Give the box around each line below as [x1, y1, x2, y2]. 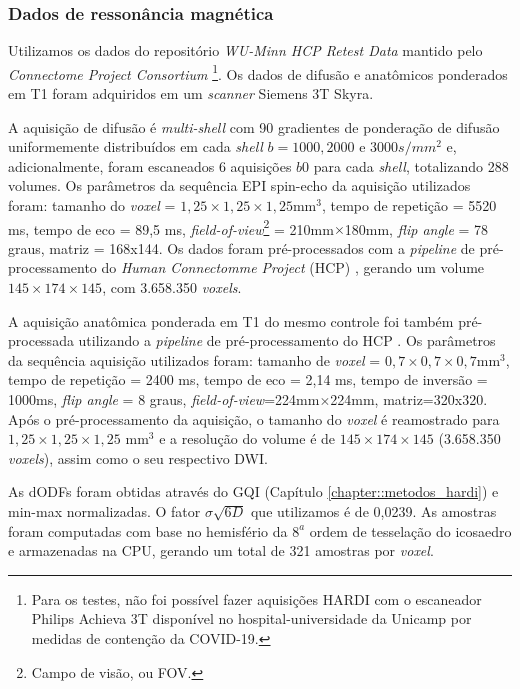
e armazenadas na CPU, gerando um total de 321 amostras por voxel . [8, 540, 434, 561]
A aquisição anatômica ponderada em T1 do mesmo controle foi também [8, 310, 454, 331]
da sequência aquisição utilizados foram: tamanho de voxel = [8, 349, 381, 370]
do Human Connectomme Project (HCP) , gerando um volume [101, 257, 485, 278]
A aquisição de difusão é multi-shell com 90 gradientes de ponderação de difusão [8, 116, 500, 137]
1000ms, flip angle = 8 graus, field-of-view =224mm [8, 389, 320, 410]
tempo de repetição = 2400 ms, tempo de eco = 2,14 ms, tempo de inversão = [8, 369, 488, 390]
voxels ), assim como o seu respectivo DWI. [8, 447, 268, 468]
